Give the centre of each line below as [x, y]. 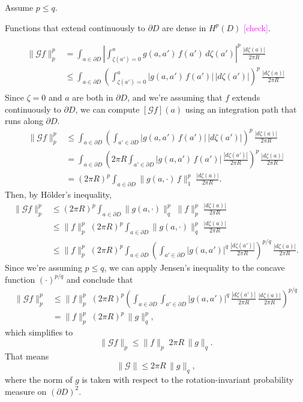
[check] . [257, 27]
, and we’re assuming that [175, 97]
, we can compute [107, 109]
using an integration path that [241, 109]
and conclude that [100, 279]
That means [27, 356]
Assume [19, 7]
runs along [24, 121]
